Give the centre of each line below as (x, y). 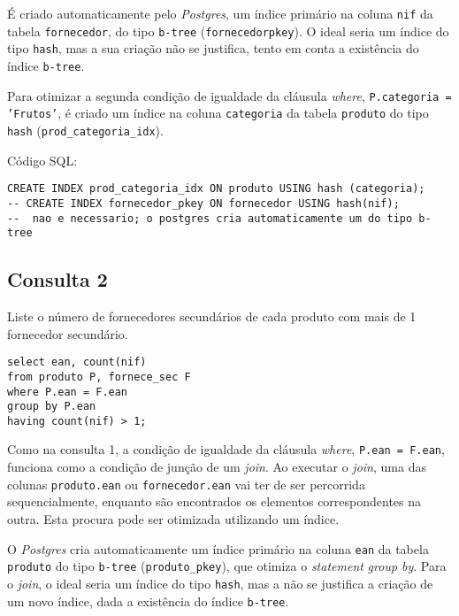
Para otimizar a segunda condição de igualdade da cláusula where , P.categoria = (229, 95)
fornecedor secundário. (68, 333)
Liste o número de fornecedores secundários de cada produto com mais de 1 (212, 316)
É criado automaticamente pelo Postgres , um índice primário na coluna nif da (220, 13)
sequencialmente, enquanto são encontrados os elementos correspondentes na (214, 501)
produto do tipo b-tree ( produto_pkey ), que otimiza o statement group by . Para (227, 566)
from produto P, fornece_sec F (99, 377)
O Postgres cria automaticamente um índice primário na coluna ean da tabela (218, 548)
